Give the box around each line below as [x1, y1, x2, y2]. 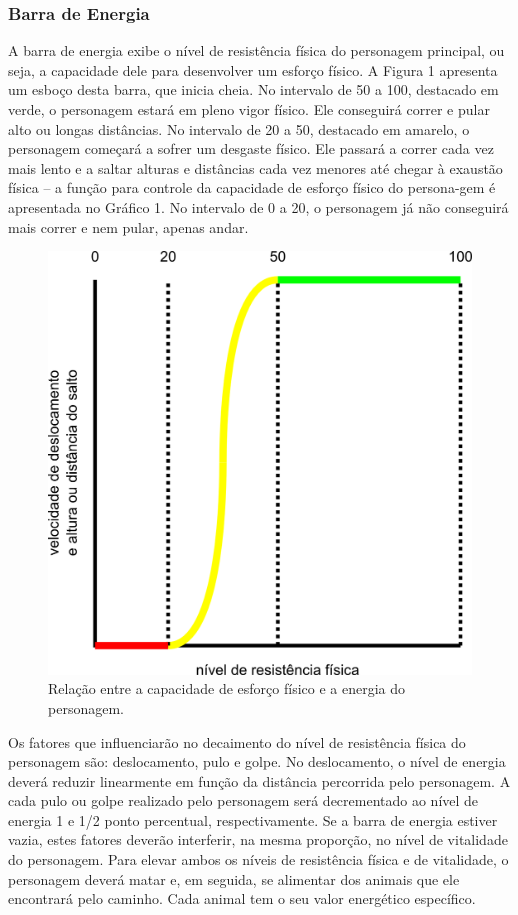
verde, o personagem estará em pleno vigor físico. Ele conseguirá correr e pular [8, 99, 490, 119]
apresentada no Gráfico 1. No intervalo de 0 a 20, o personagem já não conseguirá [8, 196, 509, 217]
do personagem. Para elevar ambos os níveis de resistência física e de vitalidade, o [8, 849, 509, 870]
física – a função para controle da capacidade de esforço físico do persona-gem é [8, 177, 496, 198]
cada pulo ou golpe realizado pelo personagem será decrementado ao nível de [8, 790, 479, 811]
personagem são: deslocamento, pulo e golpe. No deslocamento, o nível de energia [8, 751, 506, 772]
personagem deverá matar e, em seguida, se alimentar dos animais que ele [8, 868, 460, 889]
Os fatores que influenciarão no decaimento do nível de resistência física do [8, 731, 466, 752]
